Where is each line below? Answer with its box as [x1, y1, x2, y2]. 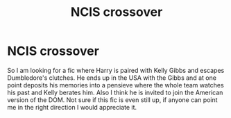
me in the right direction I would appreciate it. [7, 103, 137, 111]
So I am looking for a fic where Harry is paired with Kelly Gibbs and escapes [7, 66, 225, 74]
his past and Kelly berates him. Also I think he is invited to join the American [7, 88, 223, 96]
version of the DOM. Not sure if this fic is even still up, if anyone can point [7, 95, 218, 104]
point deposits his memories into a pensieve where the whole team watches [7, 81, 224, 89]
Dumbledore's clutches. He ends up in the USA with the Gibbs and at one [7, 74, 217, 82]
